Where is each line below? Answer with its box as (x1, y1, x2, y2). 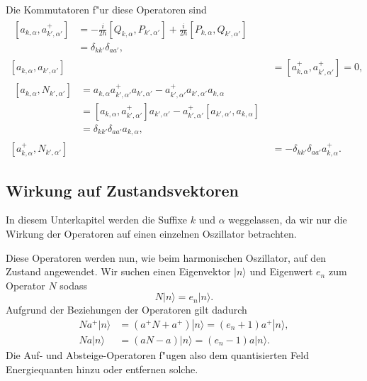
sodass (60, 277, 88, 292)
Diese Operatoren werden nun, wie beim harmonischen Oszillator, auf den (6, 250, 327, 265)
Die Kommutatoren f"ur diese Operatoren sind (6, 2, 207, 16)
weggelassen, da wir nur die (228, 212, 347, 227)
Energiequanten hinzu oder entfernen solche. (6, 361, 198, 376)
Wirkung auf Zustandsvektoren (6, 179, 239, 201)
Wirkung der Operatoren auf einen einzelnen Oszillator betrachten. (6, 226, 297, 241)
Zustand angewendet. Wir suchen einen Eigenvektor (6, 264, 231, 279)
